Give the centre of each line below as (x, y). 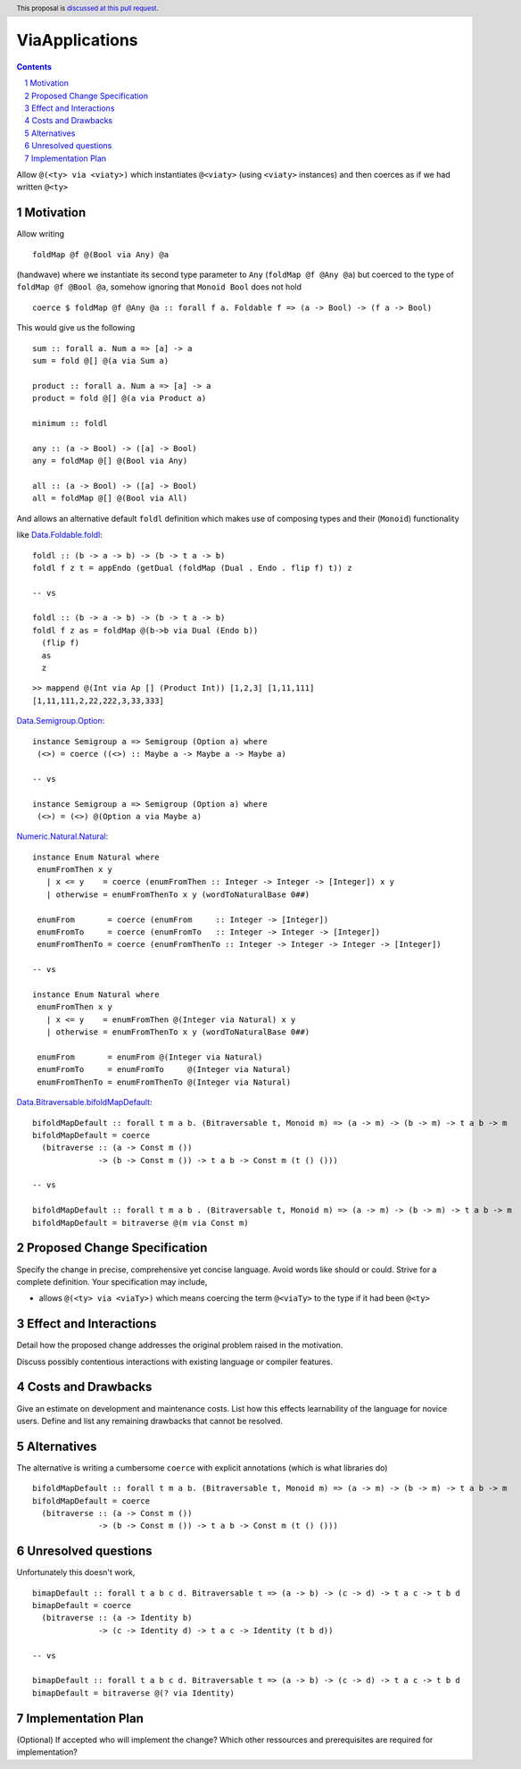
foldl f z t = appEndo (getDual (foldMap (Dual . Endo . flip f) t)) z (192, 568)
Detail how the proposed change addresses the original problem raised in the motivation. (180, 1346)
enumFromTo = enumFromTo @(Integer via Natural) (164, 1069)
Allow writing (41, 234)
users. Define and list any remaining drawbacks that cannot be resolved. (149, 1421)
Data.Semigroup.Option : (61, 721)
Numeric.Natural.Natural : (62, 836)
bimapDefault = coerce (82, 1606)
